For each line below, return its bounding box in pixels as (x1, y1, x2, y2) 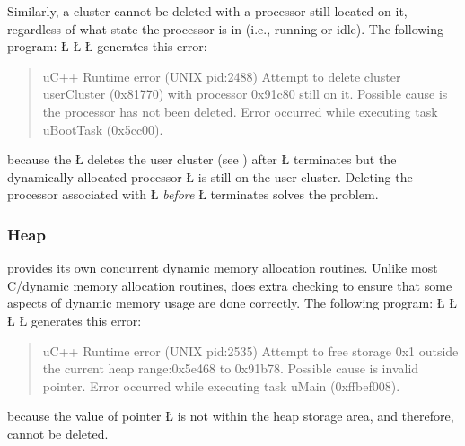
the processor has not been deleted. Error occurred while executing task (42, 101, 438, 120)
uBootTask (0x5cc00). (42, 119, 163, 138)
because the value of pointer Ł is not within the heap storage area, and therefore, (7, 407, 454, 425)
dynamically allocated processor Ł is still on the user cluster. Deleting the (7, 167, 413, 186)
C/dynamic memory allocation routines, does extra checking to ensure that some (7, 275, 452, 294)
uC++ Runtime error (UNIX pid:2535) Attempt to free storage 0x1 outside (42, 341, 459, 360)
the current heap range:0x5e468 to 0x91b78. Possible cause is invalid (42, 359, 419, 378)
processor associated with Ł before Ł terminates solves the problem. (7, 185, 379, 204)
